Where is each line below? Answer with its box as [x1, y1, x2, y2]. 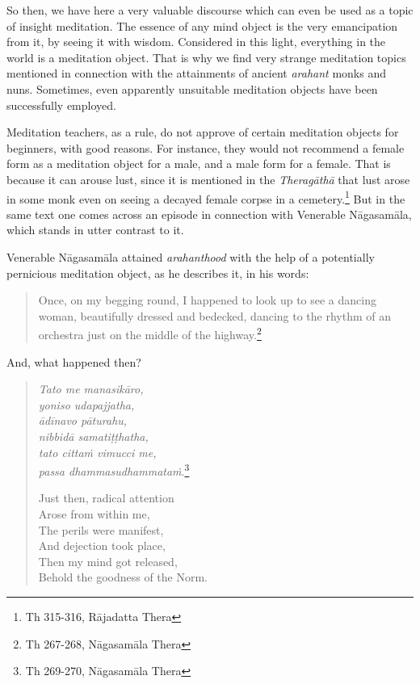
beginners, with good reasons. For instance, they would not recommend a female [6, 139, 405, 156]
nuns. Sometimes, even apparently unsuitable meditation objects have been [6, 80, 378, 97]
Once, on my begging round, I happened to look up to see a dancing [38, 292, 376, 308]
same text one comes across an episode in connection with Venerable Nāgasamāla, [6, 205, 412, 222]
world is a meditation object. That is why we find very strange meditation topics [6, 48, 406, 65]
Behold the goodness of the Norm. [38, 569, 208, 585]
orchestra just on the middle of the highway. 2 [38, 324, 262, 342]
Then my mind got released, [38, 552, 178, 569]
